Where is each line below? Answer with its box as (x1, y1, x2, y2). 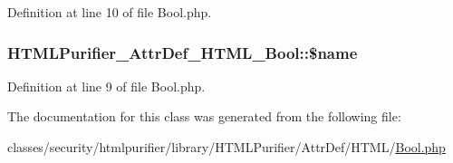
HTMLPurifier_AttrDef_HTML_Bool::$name (7, 41, 358, 63)
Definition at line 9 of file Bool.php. (7, 76, 206, 95)
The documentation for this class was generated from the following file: (7, 107, 401, 126)
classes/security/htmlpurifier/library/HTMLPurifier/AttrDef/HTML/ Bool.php (7, 138, 446, 156)
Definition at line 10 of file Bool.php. (7, 3, 212, 21)
